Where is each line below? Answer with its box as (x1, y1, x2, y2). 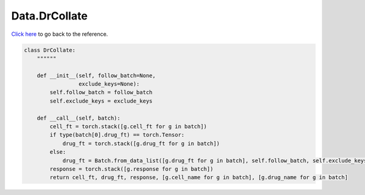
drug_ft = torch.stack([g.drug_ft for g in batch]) (62, 140, 220, 147)
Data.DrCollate (11, 9, 88, 22)
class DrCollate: (24, 46, 76, 53)
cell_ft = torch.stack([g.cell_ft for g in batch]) (49, 123, 207, 130)
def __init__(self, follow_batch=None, (36, 72, 156, 79)
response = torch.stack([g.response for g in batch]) (49, 166, 214, 173)
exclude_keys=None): (78, 81, 140, 87)
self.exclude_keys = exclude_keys (49, 97, 153, 104)
